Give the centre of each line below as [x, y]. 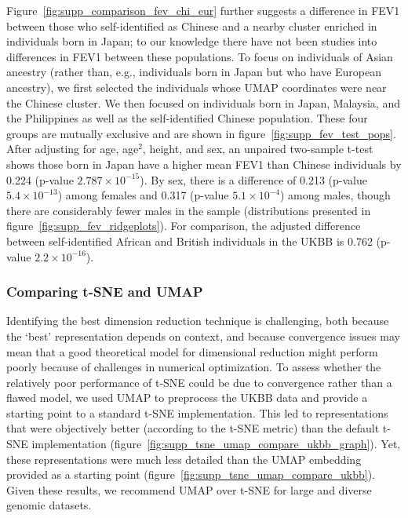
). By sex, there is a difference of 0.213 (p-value [253, 179]
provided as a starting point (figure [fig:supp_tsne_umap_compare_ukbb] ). [191, 474]
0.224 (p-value [40, 179]
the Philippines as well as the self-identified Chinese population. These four [187, 118]
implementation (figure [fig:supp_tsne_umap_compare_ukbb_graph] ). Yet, [216, 444]
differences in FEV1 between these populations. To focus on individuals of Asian [200, 56]
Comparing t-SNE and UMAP [105, 292]
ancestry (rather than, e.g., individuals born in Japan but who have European [194, 72]
